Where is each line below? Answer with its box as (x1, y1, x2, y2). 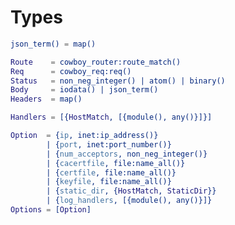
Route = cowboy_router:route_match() (10, 57, 182, 67)
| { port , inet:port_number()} (46, 139, 172, 150)
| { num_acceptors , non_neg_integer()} (46, 149, 208, 159)
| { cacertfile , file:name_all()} (46, 158, 186, 168)
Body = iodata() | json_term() (10, 85, 159, 95)
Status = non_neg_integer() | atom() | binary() (10, 76, 226, 86)
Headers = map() (10, 94, 83, 105)
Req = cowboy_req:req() (10, 66, 132, 76)
